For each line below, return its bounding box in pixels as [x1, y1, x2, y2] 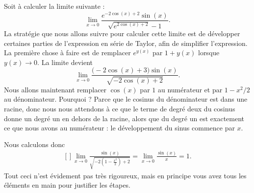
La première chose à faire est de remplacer [4, 47, 131, 58]
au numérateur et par [157, 84, 223, 94]
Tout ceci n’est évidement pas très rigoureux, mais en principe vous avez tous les [4, 170, 247, 180]
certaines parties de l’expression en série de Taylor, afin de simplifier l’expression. [4, 38, 248, 48]
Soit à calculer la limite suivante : [4, 1, 105, 11]
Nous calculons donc [4, 139, 65, 149]
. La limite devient [37, 57, 93, 67]
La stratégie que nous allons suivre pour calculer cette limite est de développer [4, 28, 240, 39]
